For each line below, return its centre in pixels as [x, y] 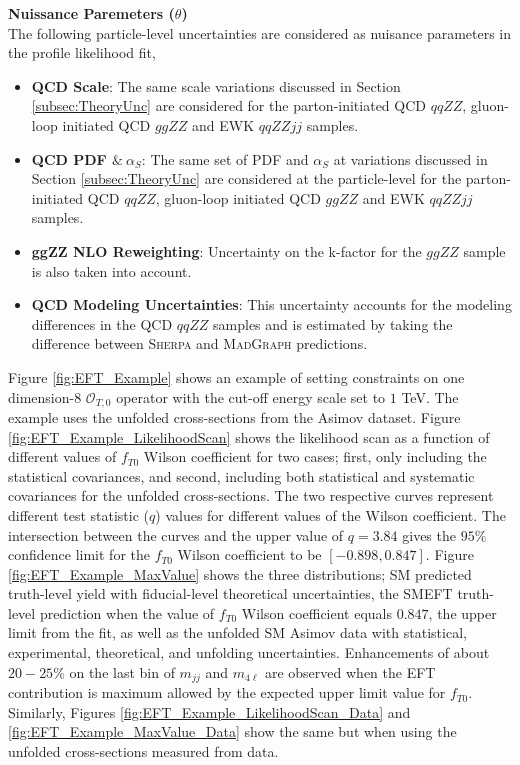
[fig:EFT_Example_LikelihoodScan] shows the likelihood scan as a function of [249, 436]
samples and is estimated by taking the [333, 323]
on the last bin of [122, 671]
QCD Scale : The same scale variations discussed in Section [216, 85]
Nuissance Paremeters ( [91, 13]
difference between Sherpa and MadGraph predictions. [199, 343]
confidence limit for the [79, 554]
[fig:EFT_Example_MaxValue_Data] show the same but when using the [232, 731]
